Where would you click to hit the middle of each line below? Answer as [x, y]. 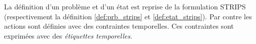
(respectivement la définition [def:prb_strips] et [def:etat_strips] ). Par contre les [128, 16]
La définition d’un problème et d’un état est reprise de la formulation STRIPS [125, 6]
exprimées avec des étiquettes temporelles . [68, 35]
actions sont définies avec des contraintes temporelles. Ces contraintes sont [119, 26]
